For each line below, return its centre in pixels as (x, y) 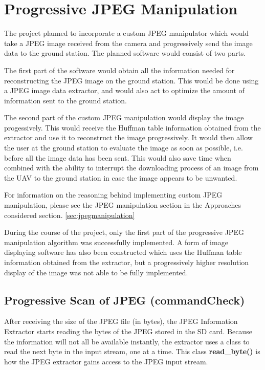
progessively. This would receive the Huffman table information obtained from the (132, 127)
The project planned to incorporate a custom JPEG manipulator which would (127, 33)
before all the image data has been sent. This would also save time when (118, 157)
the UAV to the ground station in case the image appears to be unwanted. (121, 177)
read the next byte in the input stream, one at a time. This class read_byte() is (132, 351)
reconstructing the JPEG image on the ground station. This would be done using (131, 80)
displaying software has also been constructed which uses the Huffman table (123, 252)
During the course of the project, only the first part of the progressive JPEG (124, 232)
